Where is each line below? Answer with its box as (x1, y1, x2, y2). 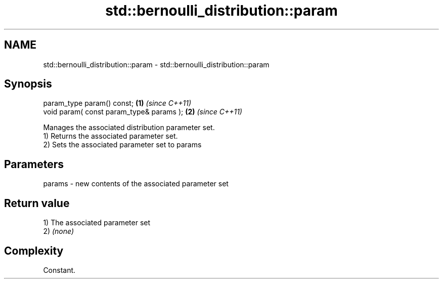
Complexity (4, 244, 64, 257)
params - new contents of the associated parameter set (43, 179, 229, 188)
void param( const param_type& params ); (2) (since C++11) (43, 107, 242, 116)
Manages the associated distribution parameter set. (43, 123, 215, 132)
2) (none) (43, 227, 74, 236)
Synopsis (4, 77, 52, 91)
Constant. (43, 265, 76, 274)
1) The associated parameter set (43, 218, 151, 227)
